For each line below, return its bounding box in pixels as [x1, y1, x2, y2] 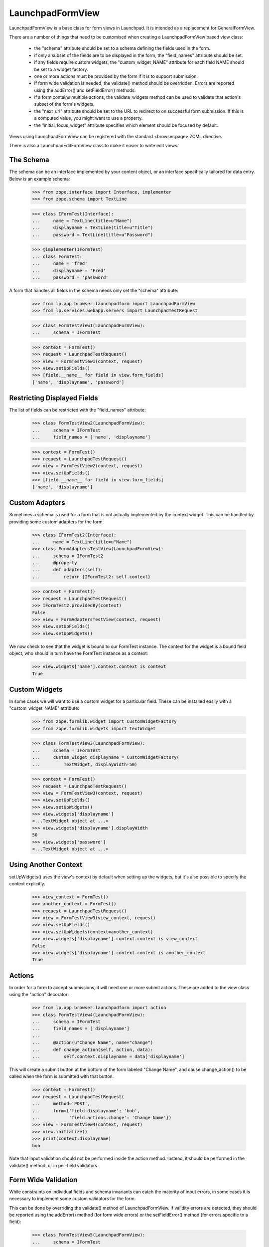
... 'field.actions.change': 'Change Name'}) [32, 1115, 172, 1120]
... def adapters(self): [32, 567, 104, 573]
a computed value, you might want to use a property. [34, 115, 143, 121]
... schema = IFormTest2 [32, 553, 104, 559]
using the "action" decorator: [9, 992, 69, 998]
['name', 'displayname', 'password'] [32, 379, 125, 385]
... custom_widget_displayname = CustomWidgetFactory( [32, 755, 179, 760]
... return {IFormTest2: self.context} [32, 574, 150, 580]
